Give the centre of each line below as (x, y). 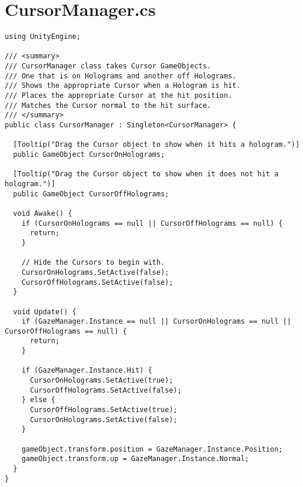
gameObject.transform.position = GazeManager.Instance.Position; (152, 449)
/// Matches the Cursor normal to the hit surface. (108, 105)
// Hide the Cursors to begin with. (93, 263)
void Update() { (45, 312)
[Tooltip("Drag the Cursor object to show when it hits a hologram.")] (157, 145)
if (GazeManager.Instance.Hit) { (87, 371)
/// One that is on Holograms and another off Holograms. (121, 76)
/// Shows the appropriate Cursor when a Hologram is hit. (123, 86)
